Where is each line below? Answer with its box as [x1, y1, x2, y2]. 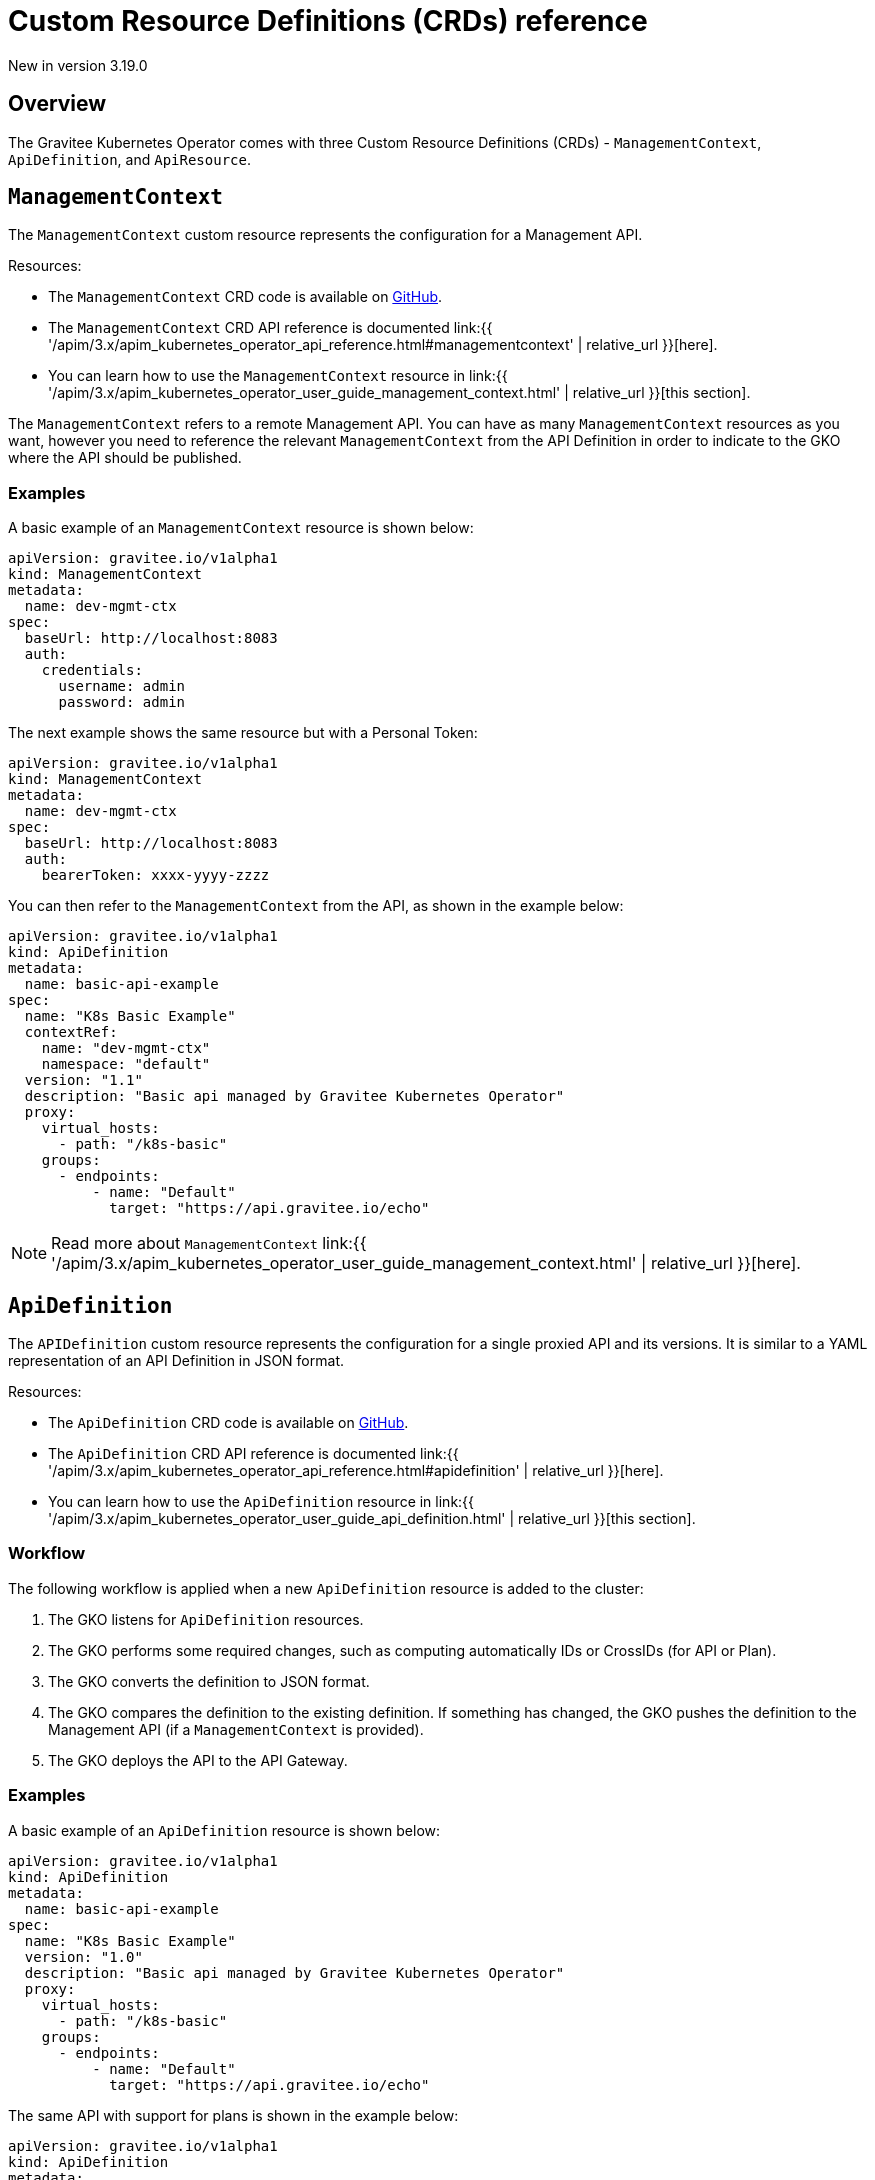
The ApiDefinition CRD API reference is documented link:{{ [48, 1445, 459, 1463]
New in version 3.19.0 [8, 56, 148, 74]
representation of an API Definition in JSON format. [8, 1352, 344, 1370]
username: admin [58, 678, 186, 695]
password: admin [58, 694, 186, 711]
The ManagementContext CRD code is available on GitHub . [48, 288, 443, 306]
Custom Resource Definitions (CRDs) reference [8, 4, 648, 38]
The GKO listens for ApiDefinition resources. [48, 1610, 364, 1628]
